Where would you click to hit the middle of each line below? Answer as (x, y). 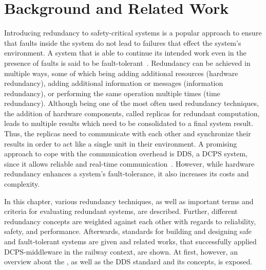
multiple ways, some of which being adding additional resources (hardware (121, 73)
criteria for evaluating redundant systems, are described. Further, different (121, 211)
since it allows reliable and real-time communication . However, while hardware (129, 163)
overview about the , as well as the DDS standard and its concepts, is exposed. (128, 262)
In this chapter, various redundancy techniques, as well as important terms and (129, 201)
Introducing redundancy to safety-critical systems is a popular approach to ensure (133, 33)
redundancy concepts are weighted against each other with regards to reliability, (130, 221)
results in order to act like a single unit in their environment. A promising (121, 143)
